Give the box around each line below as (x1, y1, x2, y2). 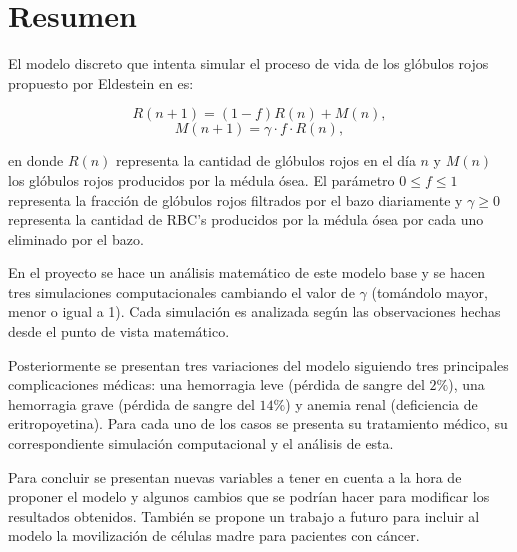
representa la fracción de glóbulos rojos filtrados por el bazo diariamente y (8, 189, 463, 210)
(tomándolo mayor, (371, 281, 488, 302)
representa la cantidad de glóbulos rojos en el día (116, 150, 416, 171)
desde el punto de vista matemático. (8, 321, 230, 342)
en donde (8, 150, 64, 171)
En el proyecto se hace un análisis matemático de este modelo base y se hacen (8, 262, 485, 283)
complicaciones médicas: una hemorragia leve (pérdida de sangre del (8, 374, 425, 395)
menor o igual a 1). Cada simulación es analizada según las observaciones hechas (8, 301, 501, 322)
